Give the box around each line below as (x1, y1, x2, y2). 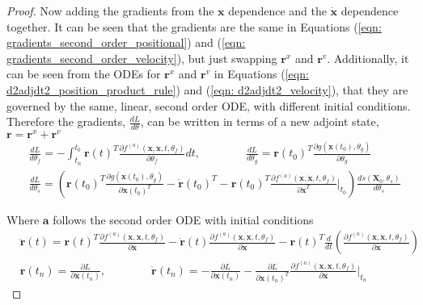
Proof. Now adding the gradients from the (6, 2, 214, 19)
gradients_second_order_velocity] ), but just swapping (6, 49, 277, 66)
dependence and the (228, 2, 327, 19)
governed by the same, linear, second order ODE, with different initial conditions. (6, 97, 411, 114)
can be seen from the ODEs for (6, 65, 161, 82)
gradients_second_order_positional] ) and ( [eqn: (6, 34, 246, 51)
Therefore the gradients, (6, 113, 126, 130)
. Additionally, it (327, 49, 409, 66)
